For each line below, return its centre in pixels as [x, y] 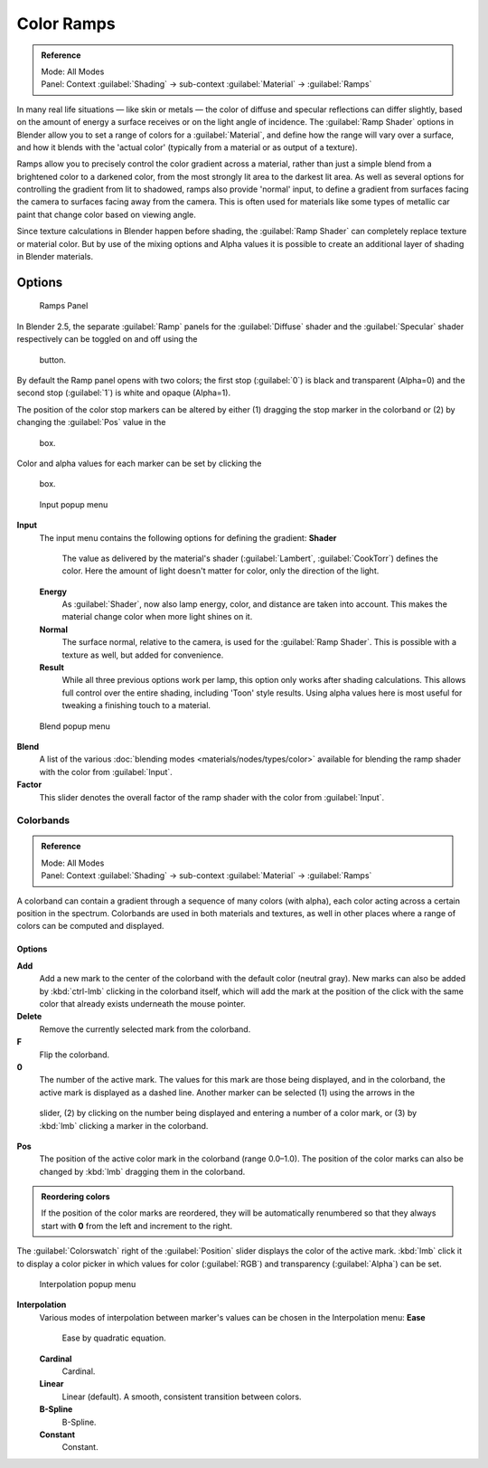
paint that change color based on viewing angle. [106, 214]
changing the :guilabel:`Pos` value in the [91, 422]
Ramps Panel [64, 306]
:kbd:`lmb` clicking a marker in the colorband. [124, 1125]
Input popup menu [74, 504]
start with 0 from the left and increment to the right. [137, 1226]
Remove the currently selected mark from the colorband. [145, 1029]
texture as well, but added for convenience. [143, 655]
